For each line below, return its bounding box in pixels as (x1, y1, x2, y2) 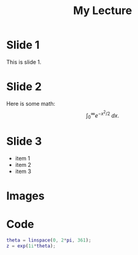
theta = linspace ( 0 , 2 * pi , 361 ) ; (6, 237, 92, 243)
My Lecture (73, 4, 133, 18)
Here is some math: (6, 100, 56, 107)
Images (6, 189, 45, 203)
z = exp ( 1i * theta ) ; (6, 243, 56, 249)
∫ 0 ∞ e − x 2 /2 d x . (85, 109, 120, 120)
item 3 (15, 168, 32, 175)
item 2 (15, 161, 32, 169)
